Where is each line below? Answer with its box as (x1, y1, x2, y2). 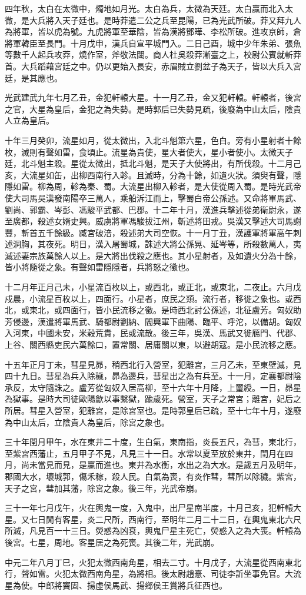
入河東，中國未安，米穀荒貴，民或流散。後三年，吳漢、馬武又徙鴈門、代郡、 (5, 327, 301, 339)
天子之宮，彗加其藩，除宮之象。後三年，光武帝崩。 (5, 481, 202, 494)
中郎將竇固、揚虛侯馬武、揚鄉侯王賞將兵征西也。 (37, 579, 227, 591)
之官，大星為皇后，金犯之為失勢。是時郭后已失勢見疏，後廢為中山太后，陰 (5, 102, 293, 115)
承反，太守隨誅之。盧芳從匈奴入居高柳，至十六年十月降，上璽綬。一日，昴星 (5, 381, 301, 393)
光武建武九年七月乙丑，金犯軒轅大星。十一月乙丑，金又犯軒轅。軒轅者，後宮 (5, 91, 301, 104)
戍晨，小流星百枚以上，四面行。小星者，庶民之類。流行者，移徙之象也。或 (5, 292, 293, 304)
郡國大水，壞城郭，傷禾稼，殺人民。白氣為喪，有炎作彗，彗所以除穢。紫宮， (5, 470, 301, 482)
